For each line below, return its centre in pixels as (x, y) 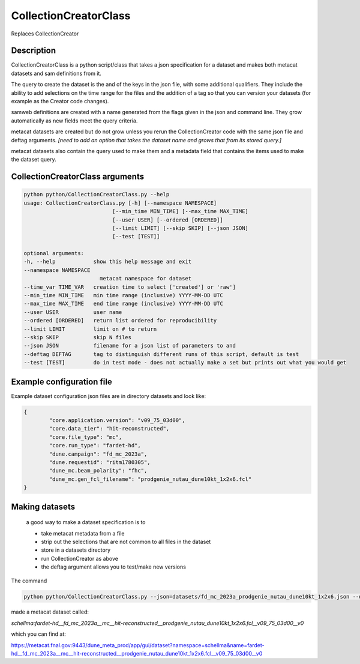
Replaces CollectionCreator (45, 34)
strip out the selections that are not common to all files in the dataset (126, 542)
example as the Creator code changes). (60, 101)
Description (34, 51)
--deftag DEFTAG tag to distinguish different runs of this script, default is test (161, 354)
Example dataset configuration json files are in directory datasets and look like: (109, 396)
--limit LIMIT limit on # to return (90, 329)
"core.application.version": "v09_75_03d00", (117, 421)
